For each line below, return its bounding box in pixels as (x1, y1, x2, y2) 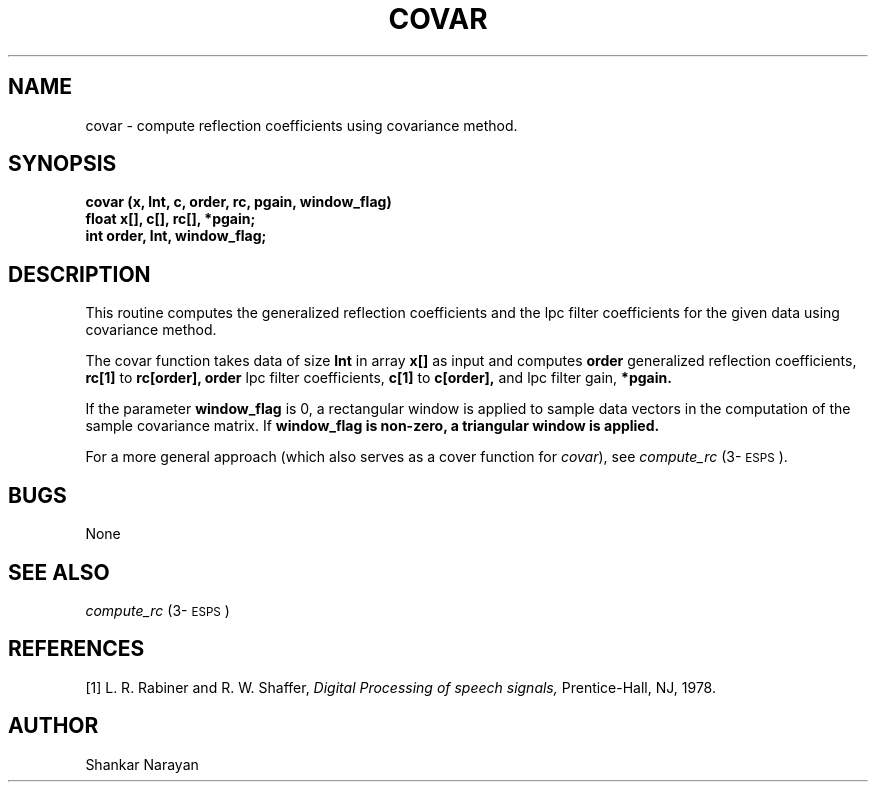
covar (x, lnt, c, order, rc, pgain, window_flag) (85, 193, 392, 211)
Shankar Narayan (85, 755, 199, 773)
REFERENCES (8, 636, 145, 662)
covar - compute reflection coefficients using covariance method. (85, 116, 518, 134)
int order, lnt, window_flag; (85, 227, 267, 245)
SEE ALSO (8, 559, 110, 585)
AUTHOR (8, 713, 99, 739)
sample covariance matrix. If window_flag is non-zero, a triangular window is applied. (85, 417, 660, 435)
